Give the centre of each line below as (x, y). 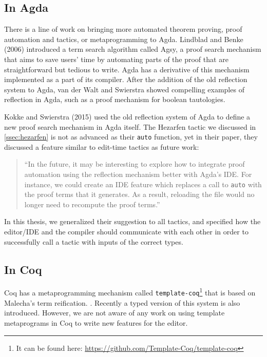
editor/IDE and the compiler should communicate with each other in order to (126, 232)
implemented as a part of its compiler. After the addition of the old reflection (126, 79)
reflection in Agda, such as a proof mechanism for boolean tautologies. (115, 99)
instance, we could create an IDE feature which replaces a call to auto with (143, 184)
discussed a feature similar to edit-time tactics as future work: (102, 146)
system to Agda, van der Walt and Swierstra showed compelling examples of (124, 89)
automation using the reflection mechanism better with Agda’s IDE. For (138, 174)
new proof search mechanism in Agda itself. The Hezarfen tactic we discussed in (130, 126)
